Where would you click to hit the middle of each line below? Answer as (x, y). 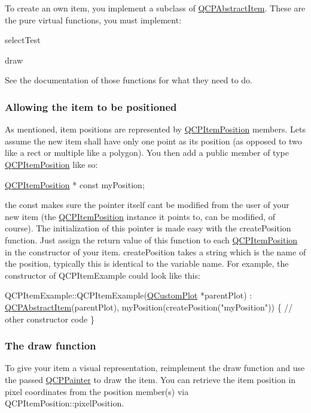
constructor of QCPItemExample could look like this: (103, 275)
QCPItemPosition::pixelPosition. (65, 403)
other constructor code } (50, 319)
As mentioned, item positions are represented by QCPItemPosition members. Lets (155, 129)
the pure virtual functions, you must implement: (93, 19)
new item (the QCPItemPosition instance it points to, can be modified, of (140, 216)
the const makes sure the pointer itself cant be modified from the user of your (147, 205)
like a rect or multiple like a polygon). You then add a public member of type (147, 153)
